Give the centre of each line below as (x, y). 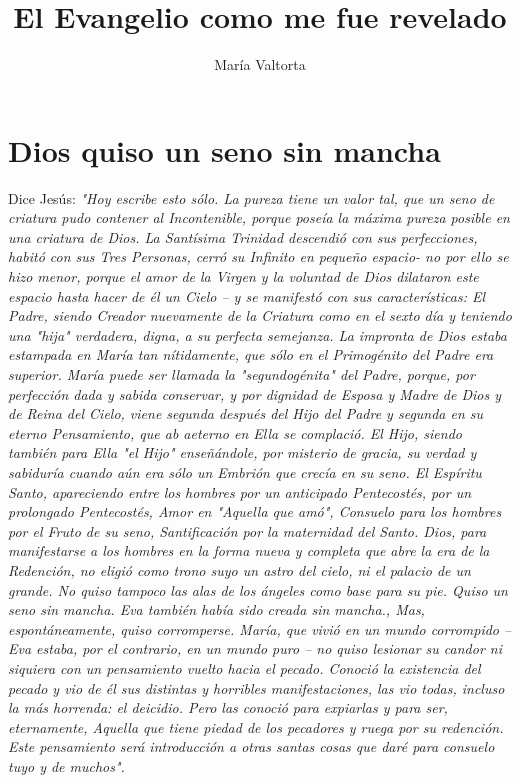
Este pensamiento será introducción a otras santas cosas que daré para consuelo (251, 746)
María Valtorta (260, 64)
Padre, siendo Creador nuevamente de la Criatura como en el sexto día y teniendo (260, 315)
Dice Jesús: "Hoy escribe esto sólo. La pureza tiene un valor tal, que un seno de (251, 197)
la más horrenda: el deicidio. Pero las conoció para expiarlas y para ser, (228, 707)
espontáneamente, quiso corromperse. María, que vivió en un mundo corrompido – (260, 628)
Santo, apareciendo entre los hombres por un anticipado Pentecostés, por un (240, 491)
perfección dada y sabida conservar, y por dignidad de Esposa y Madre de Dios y (254, 393)
